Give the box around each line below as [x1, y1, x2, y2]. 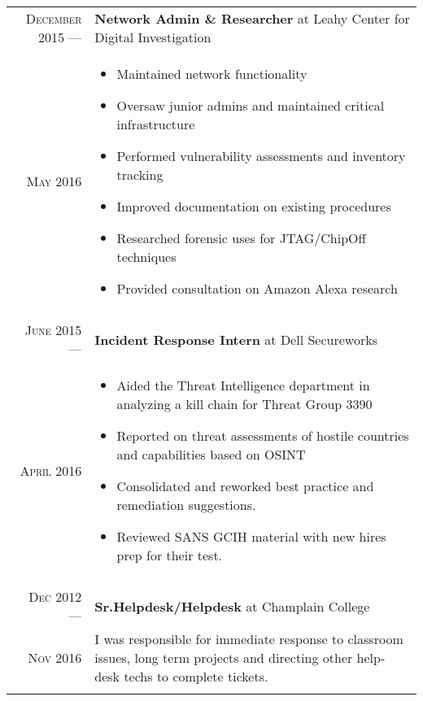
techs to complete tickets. [124, 667, 268, 686]
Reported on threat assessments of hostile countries [116, 426, 409, 445]
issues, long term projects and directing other [94, 648, 353, 667]
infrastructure [116, 115, 195, 133]
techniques [116, 247, 177, 266]
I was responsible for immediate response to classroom [94, 629, 403, 648]
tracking [116, 165, 164, 184]
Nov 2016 [28, 648, 82, 667]
